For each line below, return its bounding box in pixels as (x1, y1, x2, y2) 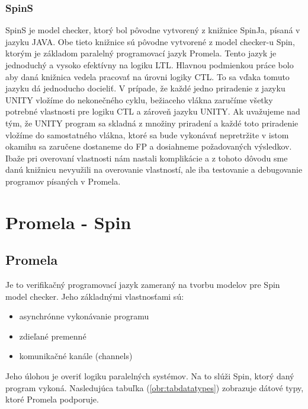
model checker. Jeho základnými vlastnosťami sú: (5, 290, 184, 302)
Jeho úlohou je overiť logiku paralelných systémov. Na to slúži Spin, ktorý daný (5, 370, 294, 382)
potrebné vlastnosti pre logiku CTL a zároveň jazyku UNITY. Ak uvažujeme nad (5, 105, 300, 118)
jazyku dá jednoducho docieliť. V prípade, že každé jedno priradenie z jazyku (5, 82, 285, 94)
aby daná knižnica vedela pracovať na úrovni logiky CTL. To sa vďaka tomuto (5, 70, 290, 83)
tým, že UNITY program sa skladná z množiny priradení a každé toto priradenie (5, 116, 299, 129)
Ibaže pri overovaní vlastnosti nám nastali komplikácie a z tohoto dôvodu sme (5, 151, 288, 164)
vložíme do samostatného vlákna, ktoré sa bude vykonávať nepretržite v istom (5, 128, 289, 141)
